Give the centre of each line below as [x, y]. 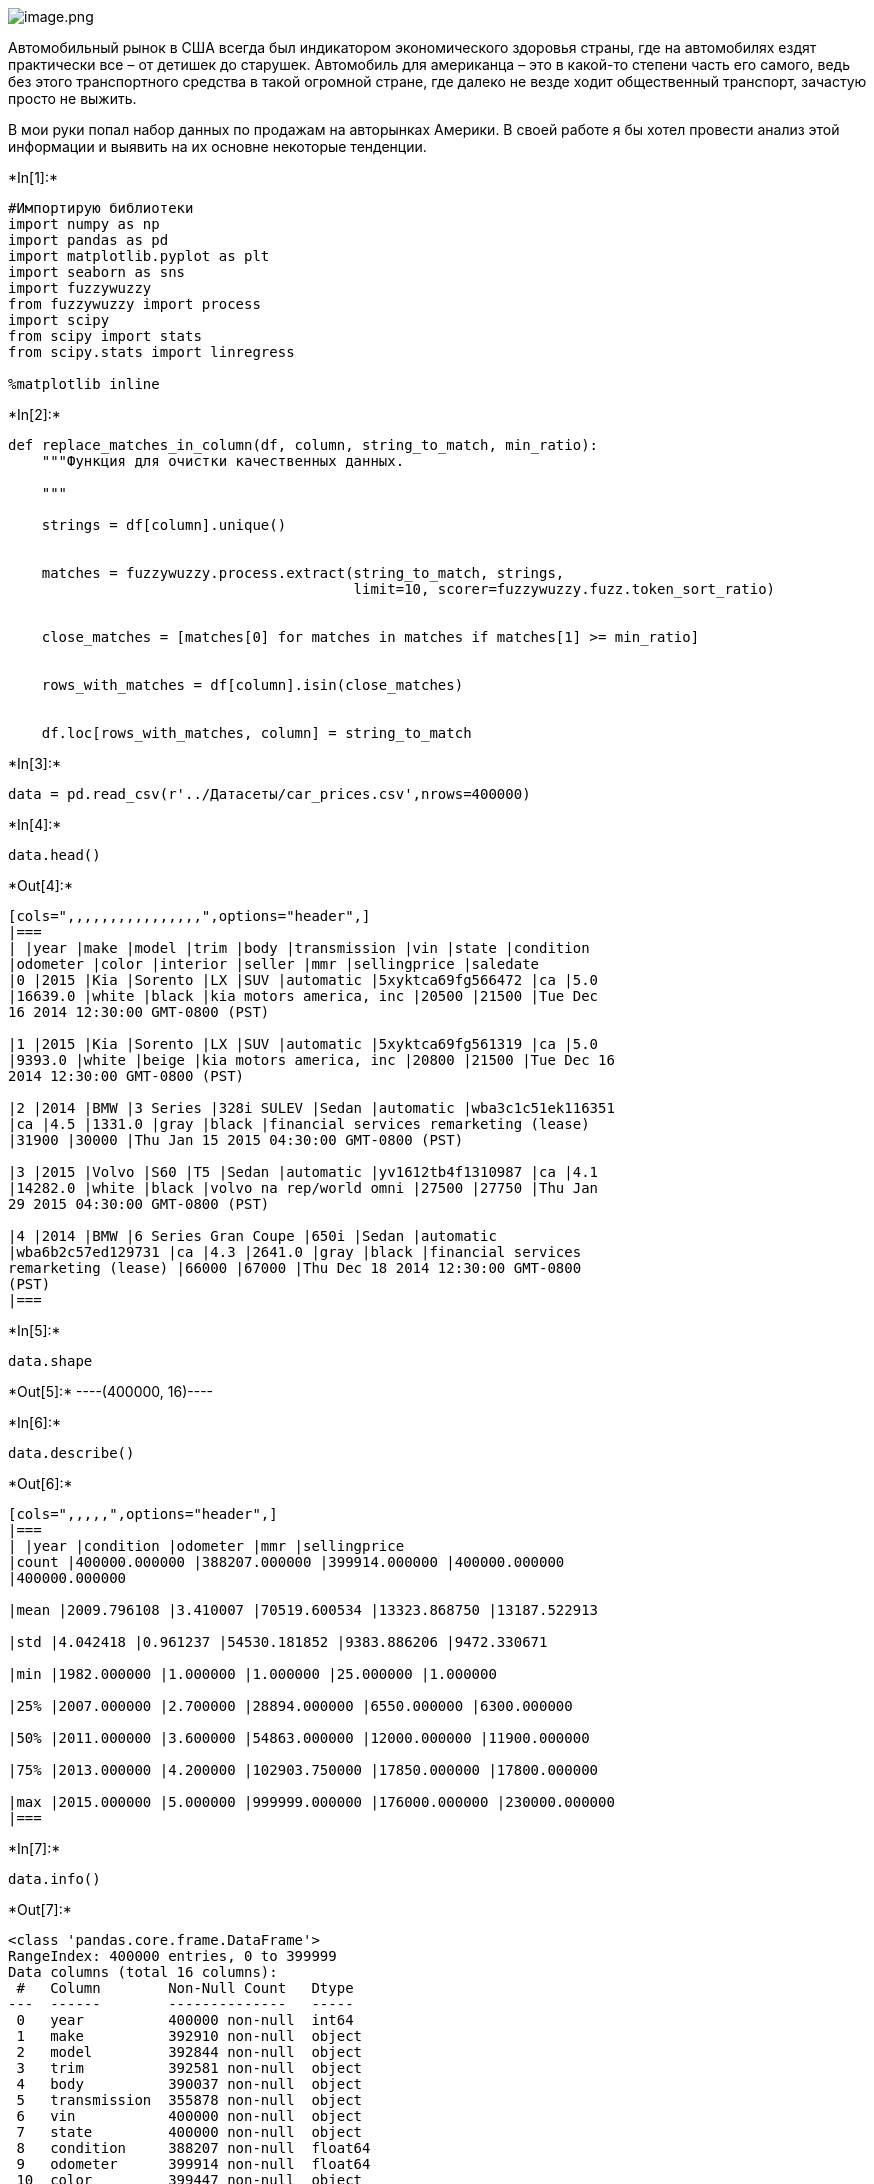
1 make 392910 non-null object [189, 2036]
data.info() [54, 1879]
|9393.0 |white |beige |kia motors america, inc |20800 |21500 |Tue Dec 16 [311, 1060]
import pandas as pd [88, 240]
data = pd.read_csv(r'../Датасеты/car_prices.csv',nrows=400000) [269, 794]
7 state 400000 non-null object [189, 2132]
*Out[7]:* [40, 1909]
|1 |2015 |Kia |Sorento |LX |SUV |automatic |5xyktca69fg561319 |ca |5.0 [303, 1044]
